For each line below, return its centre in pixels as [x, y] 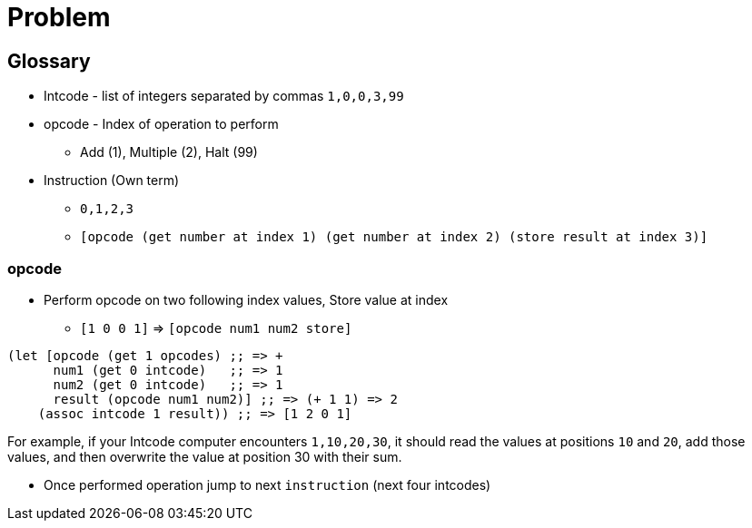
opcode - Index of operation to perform [161, 124]
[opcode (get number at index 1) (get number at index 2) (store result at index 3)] [394, 237]
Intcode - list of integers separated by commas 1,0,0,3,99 [224, 96]
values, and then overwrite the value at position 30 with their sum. [205, 456]
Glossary [49, 61]
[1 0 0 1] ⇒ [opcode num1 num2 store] [216, 328]
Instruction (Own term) [112, 181]
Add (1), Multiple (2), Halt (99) [169, 152]
